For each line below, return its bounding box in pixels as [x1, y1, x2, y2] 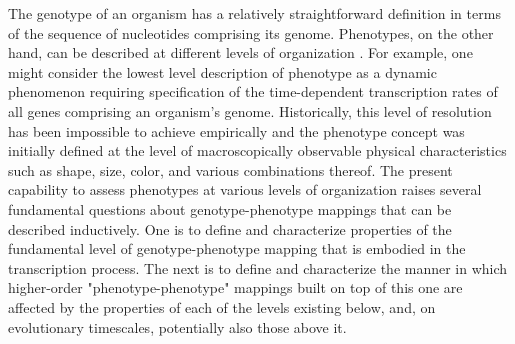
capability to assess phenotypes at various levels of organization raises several [8, 179, 482, 200]
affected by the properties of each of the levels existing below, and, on [8, 296, 436, 317]
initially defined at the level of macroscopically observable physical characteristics [8, 140, 507, 161]
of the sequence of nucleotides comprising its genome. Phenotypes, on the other [8, 22, 494, 43]
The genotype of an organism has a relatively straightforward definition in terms [8, 3, 501, 23]
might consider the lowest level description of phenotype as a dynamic [8, 61, 437, 82]
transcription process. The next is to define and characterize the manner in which [8, 257, 508, 278]
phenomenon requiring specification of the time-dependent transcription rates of [8, 81, 498, 102]
